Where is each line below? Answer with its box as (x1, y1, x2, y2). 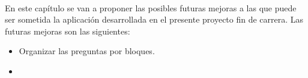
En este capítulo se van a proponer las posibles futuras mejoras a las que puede (5, 1, 297, 14)
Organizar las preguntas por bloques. (19, 45, 155, 57)
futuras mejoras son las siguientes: (5, 24, 130, 37)
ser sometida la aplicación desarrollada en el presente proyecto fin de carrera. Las (5, 13, 304, 26)
